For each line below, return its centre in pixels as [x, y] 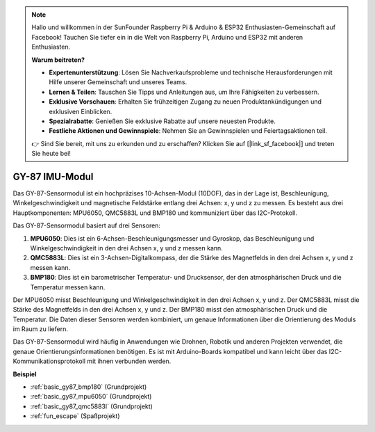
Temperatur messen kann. [68, 287]
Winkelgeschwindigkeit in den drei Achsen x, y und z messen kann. [127, 248]
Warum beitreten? [58, 60]
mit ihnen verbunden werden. [129, 361]
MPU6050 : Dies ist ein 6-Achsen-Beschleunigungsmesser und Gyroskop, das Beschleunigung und [172, 238]
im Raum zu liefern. [41, 329]
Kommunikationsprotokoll [49, 361]
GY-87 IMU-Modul [53, 176]
